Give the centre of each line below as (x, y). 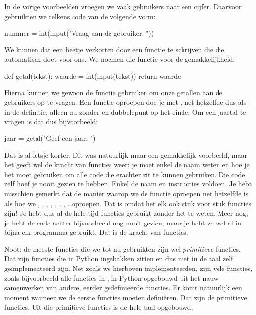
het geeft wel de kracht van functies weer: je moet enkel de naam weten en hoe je (127, 164)
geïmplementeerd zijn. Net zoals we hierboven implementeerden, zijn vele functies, (128, 268)
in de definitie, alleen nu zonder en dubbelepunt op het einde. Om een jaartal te (125, 112)
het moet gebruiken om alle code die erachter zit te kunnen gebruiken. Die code (125, 174)
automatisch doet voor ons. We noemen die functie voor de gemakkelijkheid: (120, 59)
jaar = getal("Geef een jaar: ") (50, 138)
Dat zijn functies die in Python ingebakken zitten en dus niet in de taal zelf (119, 258)
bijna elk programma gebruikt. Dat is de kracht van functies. (96, 232)
